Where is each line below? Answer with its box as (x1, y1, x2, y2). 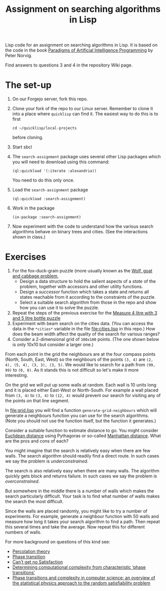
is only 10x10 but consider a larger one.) (12, 341, 94, 348)
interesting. (5, 372, 28, 378)
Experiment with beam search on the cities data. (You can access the (12, 321, 154, 327)
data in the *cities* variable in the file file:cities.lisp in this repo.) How (12, 326, 156, 332)
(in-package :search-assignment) (12, 215, 82, 220)
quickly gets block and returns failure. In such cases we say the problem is (5, 473, 157, 479)
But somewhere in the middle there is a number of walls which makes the (5, 488, 154, 494)
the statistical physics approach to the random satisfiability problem (12, 580, 151, 586)
